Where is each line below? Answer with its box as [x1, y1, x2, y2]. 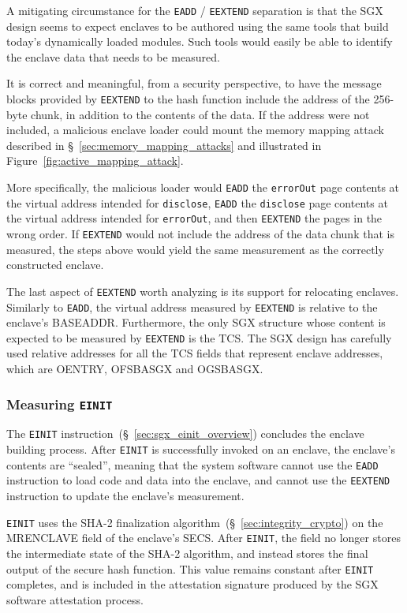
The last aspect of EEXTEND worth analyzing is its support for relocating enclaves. [6, 282, 399, 299]
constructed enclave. [6, 256, 104, 273]
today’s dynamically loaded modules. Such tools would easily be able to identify [6, 33, 393, 50]
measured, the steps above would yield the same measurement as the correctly [6, 241, 384, 257]
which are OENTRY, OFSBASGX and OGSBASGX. [6, 361, 263, 377]
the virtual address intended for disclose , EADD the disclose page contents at [6, 194, 388, 211]
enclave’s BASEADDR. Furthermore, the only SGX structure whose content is [6, 314, 386, 331]
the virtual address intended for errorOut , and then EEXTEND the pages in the [6, 210, 383, 226]
